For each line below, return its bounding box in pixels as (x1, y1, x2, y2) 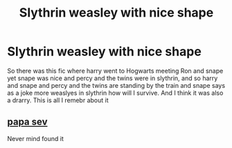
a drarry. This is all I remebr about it (7, 95, 109, 104)
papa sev (7, 116, 48, 128)
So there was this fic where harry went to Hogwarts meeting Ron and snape (7, 66, 224, 75)
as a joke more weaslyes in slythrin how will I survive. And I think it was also (7, 89, 224, 97)
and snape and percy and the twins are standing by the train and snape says (7, 81, 226, 89)
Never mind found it (7, 134, 64, 142)
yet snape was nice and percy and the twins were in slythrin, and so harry (7, 74, 218, 82)
